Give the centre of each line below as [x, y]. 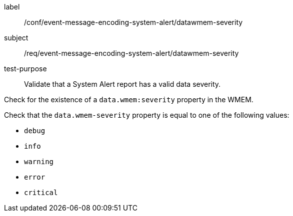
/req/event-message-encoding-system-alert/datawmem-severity [131, 53]
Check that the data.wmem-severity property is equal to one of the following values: [147, 115]
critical [41, 193]
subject [16, 38]
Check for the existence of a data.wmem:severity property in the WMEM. [129, 100]
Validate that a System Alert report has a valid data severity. [122, 84]
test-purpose [25, 69]
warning [39, 162]
